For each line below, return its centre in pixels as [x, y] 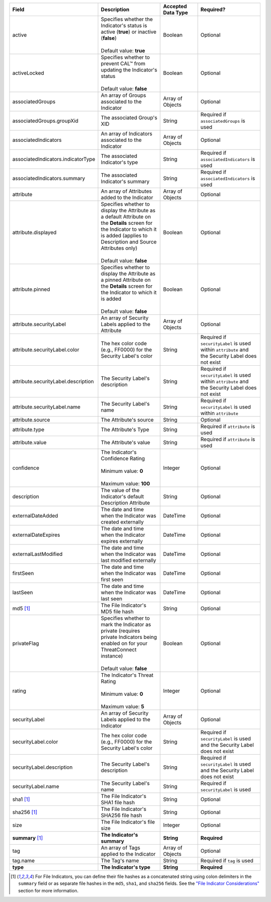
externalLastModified [37, 554]
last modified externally [128, 560]
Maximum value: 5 [122, 707]
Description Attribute [125, 503]
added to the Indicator [127, 197]
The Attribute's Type [125, 429]
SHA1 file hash [118, 802]
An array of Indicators [126, 134]
